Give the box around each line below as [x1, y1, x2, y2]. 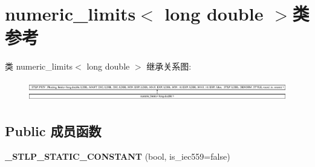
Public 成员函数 [5, 121, 102, 140]
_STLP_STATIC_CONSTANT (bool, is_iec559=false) [5, 149, 230, 162]
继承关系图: [146, 60, 192, 73]
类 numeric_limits [5, 60, 73, 73]
